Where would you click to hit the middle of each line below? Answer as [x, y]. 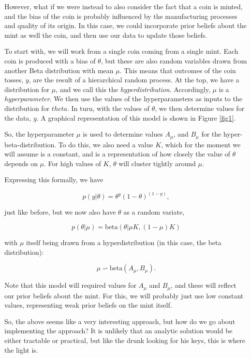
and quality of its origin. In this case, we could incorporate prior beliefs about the [125, 25]
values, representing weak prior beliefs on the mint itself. [88, 305]
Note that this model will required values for [70, 285]
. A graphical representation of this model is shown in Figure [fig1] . [136, 117]
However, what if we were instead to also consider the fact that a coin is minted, [124, 6]
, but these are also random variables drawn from [174, 60]
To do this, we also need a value [106, 144]
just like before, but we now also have [60, 212]
